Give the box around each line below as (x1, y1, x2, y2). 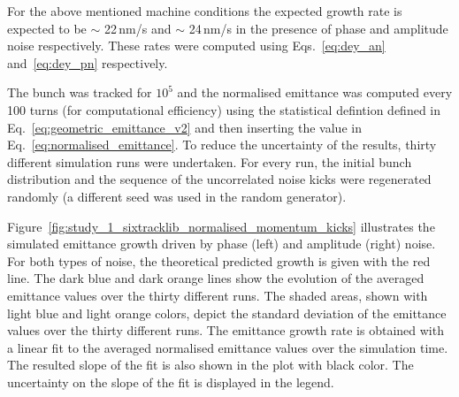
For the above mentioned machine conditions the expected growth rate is (7, 2, 402, 19)
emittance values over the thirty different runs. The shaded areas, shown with (7, 286, 428, 304)
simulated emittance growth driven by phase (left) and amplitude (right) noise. (7, 234, 436, 253)
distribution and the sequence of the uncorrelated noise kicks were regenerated (7, 170, 432, 188)
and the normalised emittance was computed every (177, 83, 453, 102)
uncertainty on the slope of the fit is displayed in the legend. (7, 372, 334, 391)
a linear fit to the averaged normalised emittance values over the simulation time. (7, 338, 448, 356)
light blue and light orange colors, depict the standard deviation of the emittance (7, 303, 447, 322)
